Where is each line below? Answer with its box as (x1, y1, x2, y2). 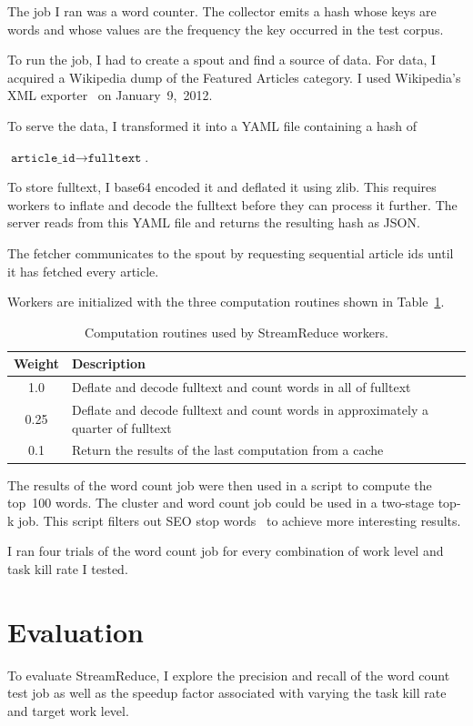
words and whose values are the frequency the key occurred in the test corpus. (7, 19, 444, 38)
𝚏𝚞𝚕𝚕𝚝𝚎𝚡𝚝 (87, 151, 142, 165)
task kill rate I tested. (7, 559, 128, 578)
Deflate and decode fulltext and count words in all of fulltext (71, 378, 411, 397)
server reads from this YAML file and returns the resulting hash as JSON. (7, 213, 420, 232)
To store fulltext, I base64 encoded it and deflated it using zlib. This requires (7, 177, 437, 197)
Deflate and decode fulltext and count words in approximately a (71, 400, 428, 418)
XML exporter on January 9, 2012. (7, 86, 213, 105)
